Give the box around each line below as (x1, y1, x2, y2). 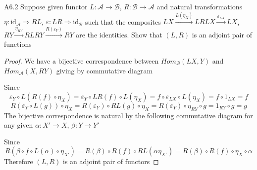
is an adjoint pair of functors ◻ (63, 156, 159, 167)
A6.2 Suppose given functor (4, 1, 88, 11)
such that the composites (85, 16, 161, 27)
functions (4, 39, 32, 49)
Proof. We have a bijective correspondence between (4, 55, 159, 66)
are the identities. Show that (76, 29, 162, 39)
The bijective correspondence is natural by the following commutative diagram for (4, 110, 253, 120)
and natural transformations (156, 1, 242, 11)
